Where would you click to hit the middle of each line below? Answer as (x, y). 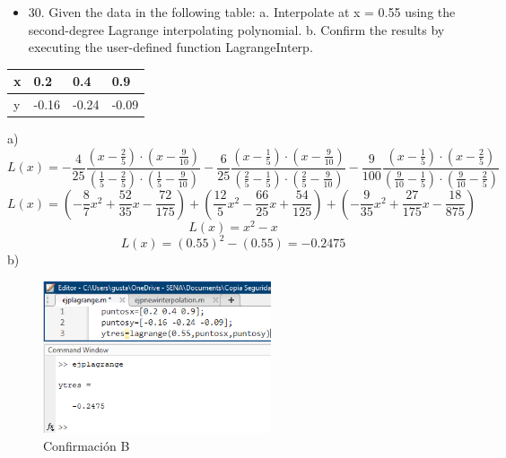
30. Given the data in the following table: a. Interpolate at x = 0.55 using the (242, 12)
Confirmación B (87, 445)
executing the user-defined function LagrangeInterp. (170, 47)
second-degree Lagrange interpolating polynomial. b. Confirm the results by (236, 29)
